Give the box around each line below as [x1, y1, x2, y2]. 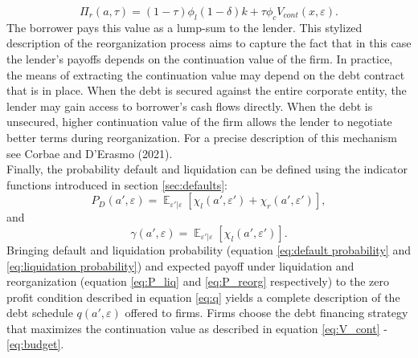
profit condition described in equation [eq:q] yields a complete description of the [6, 288, 400, 305]
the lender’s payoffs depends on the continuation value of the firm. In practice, [6, 50, 393, 67]
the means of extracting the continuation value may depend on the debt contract [6, 66, 405, 83]
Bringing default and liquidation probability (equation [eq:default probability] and [6, 241, 411, 258]
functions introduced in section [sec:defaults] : [6, 176, 227, 193]
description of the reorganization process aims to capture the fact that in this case [6, 35, 412, 51]
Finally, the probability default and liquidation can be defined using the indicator [6, 161, 408, 177]
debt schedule [6, 304, 73, 321]
